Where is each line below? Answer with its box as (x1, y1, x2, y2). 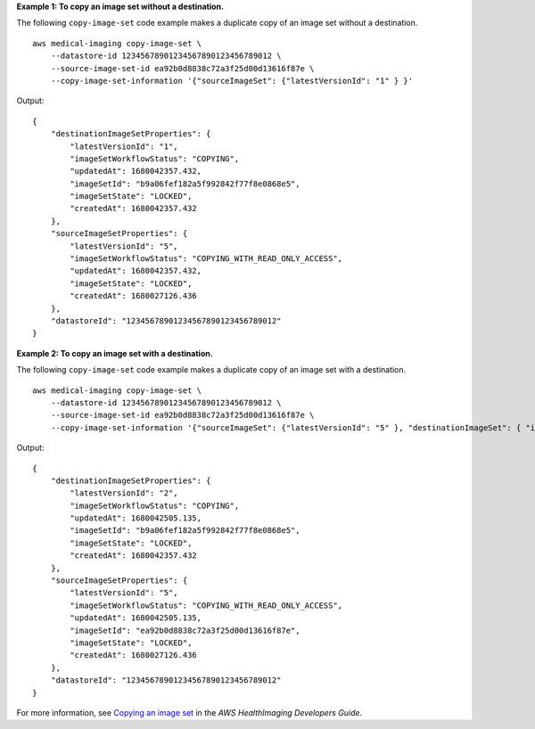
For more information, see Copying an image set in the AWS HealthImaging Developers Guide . (16, 707, 363, 717)
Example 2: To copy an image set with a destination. (16, 348, 213, 358)
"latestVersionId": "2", (70, 488, 178, 498)
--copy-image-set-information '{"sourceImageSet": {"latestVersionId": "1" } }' (50, 76, 414, 86)
